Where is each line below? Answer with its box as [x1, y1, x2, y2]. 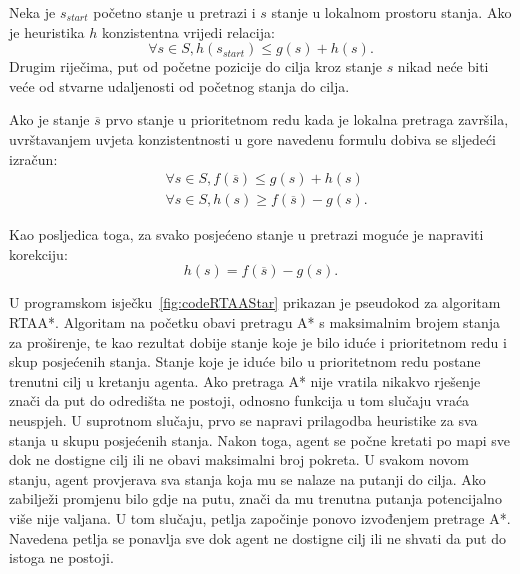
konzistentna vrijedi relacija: [101, 21, 275, 42]
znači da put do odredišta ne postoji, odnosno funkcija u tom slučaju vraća [9, 390, 470, 411]
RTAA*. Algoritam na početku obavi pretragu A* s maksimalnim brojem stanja [9, 312, 500, 332]
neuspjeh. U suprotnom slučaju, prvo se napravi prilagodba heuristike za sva [9, 409, 478, 430]
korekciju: [9, 243, 68, 264]
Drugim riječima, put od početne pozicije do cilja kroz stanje [9, 56, 382, 77]
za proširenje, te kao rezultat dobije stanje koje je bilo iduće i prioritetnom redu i [9, 331, 507, 352]
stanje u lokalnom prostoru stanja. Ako [271, 2, 512, 22]
